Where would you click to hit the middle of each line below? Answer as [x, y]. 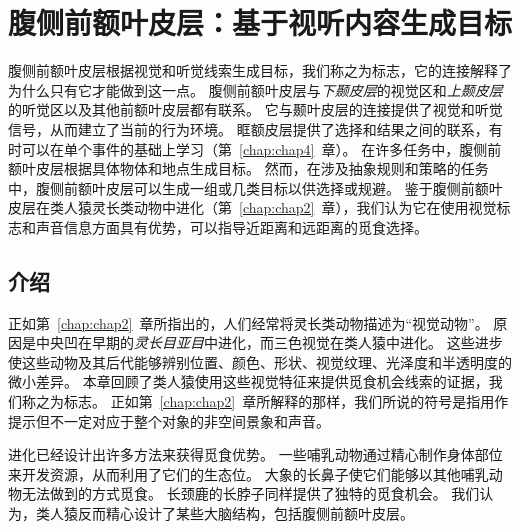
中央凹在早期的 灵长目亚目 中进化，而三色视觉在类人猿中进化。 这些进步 [269, 342]
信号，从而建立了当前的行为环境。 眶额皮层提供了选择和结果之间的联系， [248, 128]
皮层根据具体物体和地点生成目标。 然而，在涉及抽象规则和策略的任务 [262, 168]
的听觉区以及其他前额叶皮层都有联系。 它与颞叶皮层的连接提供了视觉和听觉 [255, 109]
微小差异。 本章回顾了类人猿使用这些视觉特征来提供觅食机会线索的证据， [248, 381]
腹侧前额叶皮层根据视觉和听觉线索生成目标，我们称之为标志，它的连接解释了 [260, 70]
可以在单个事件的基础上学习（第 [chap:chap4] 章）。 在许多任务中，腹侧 [254, 148]
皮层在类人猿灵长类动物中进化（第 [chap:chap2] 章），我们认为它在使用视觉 [252, 207]
